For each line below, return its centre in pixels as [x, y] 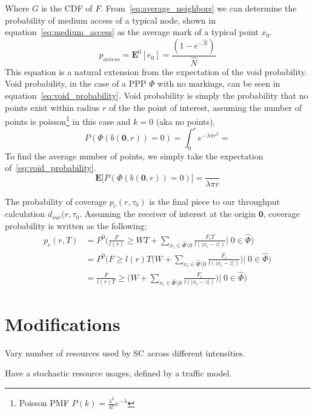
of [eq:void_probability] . [51, 168]
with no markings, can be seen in [219, 83]
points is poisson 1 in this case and [68, 120]
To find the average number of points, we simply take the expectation [134, 155]
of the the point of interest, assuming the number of [205, 107]
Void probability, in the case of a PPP [76, 83]
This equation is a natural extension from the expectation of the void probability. [156, 71]
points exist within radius [52, 107]
